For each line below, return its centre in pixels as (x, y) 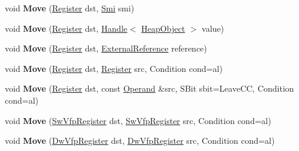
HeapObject (163, 28)
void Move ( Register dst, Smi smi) (70, 8)
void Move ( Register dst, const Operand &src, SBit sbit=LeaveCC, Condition (149, 88)
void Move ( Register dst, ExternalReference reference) (106, 48)
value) (213, 28)
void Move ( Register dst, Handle (66, 28)
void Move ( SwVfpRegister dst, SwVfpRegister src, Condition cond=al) (138, 120)
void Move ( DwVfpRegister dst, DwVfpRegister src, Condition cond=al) (140, 141)
